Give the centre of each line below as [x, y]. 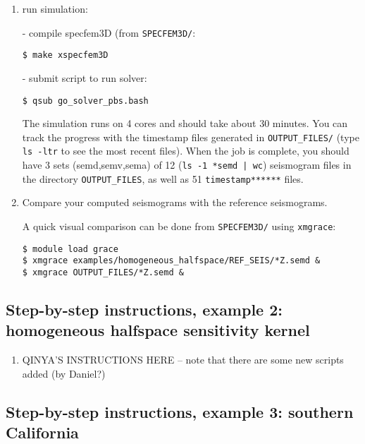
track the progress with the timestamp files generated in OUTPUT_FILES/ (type [191, 137]
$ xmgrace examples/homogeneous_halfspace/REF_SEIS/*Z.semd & [171, 261]
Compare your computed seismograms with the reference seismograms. [175, 202]
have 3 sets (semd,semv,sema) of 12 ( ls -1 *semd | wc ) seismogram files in [187, 165]
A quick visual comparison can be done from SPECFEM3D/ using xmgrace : [179, 226]
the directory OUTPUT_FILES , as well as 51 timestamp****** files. [163, 178]
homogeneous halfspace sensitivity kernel [158, 330]
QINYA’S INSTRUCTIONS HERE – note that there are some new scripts [183, 360]
